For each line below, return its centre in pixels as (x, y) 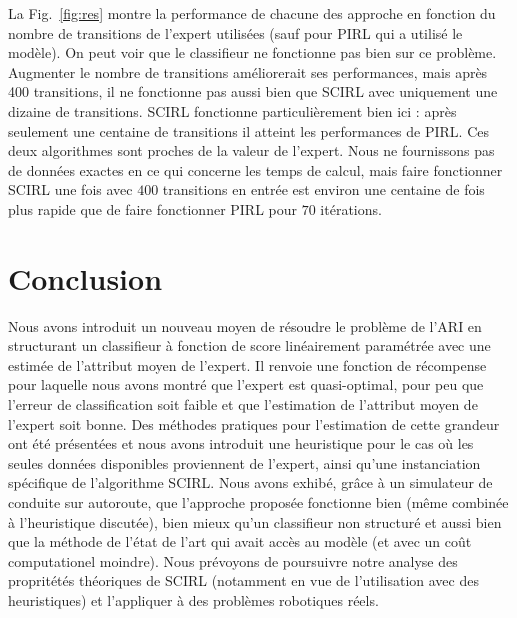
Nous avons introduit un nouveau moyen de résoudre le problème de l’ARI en (245, 325)
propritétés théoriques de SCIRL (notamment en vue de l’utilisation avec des (243, 580)
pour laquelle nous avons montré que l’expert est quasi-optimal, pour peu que (246, 384)
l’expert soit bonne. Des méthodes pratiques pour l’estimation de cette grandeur (254, 423)
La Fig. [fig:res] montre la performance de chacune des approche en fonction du (252, 13)
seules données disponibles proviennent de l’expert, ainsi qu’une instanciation (244, 462)
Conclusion (85, 277)
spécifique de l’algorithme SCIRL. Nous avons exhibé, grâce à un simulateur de (250, 482)
